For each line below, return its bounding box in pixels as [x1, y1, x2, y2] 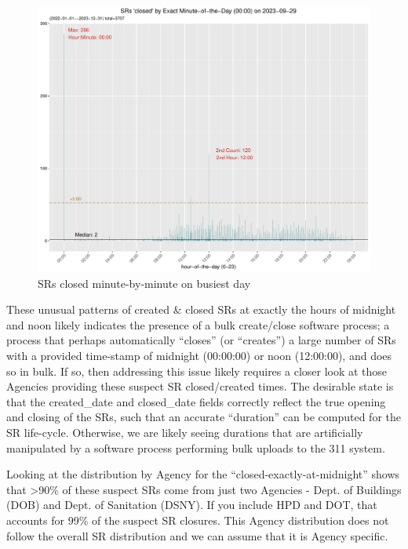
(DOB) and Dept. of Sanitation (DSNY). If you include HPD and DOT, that [6, 496, 377, 513]
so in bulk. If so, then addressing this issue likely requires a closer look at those [6, 362, 388, 379]
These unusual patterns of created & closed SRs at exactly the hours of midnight [6, 301, 396, 318]
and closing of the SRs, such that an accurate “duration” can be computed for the [6, 409, 401, 425]
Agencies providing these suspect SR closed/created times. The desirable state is [6, 378, 394, 394]
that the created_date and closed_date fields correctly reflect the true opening [6, 393, 386, 409]
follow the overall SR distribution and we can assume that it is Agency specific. [6, 527, 388, 544]
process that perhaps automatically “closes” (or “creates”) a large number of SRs [6, 332, 396, 348]
